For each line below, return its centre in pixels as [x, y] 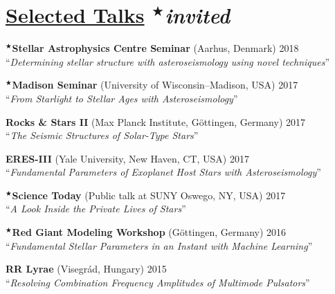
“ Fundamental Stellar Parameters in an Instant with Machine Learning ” [159, 245]
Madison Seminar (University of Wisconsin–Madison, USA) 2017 [155, 85]
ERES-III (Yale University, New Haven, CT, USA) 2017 [127, 158]
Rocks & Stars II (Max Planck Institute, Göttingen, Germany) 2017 [156, 121]
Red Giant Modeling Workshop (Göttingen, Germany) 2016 [149, 232]
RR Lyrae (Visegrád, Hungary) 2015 [86, 269]
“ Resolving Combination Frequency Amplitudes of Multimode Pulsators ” [158, 282]
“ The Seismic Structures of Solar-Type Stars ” [102, 135]
